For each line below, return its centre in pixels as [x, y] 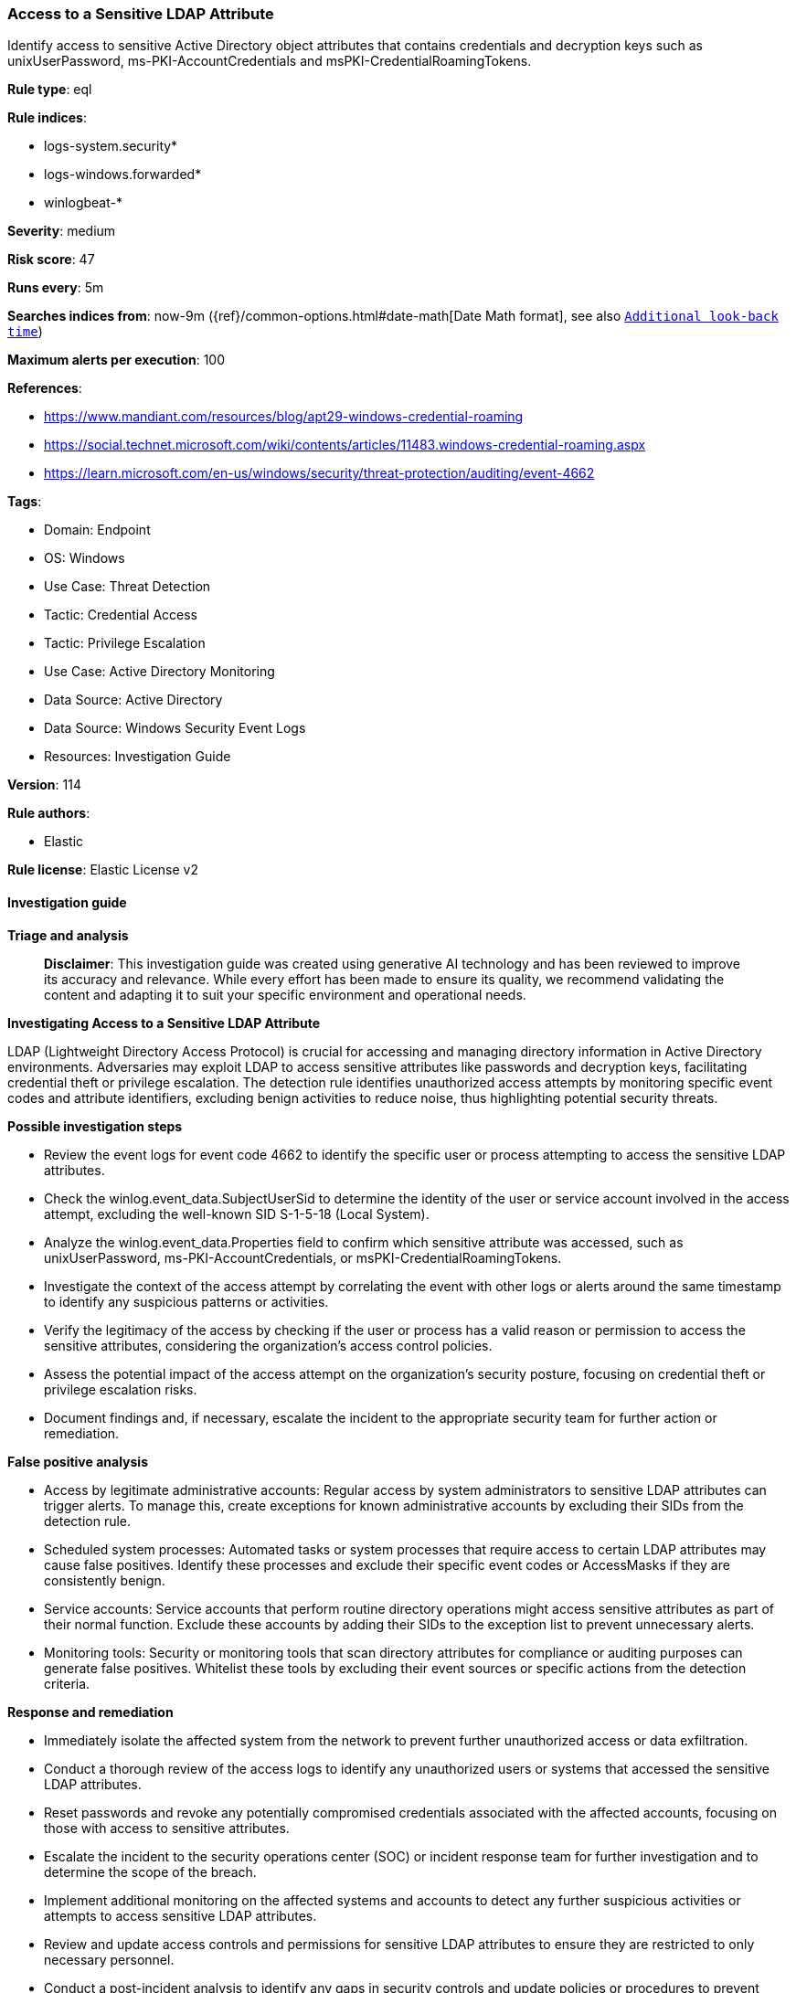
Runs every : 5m [56, 288]
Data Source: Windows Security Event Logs [175, 728]
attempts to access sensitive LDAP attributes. [180, 1915]
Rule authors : [49, 813]
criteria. [67, 1683]
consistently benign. [105, 1580]
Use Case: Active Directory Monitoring [159, 672]
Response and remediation [90, 1712]
